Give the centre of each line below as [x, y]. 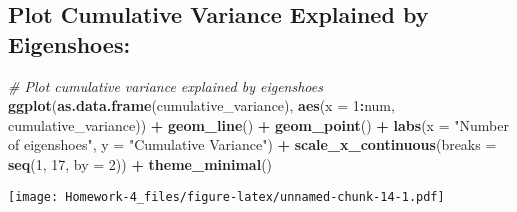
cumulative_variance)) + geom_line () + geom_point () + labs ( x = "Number [258, 124]
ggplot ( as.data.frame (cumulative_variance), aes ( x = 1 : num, [201, 105]
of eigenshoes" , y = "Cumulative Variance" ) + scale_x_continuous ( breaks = [252, 144]
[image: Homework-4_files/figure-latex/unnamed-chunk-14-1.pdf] [226, 196]
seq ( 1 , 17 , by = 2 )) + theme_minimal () [140, 163]
